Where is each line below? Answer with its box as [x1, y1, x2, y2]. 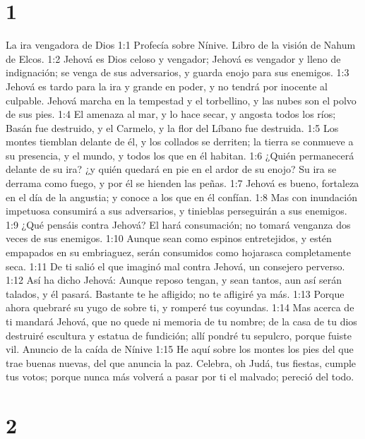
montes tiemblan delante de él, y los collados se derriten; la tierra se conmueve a [6, 134, 354, 149]
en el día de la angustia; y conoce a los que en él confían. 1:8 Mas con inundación [6, 189, 357, 204]
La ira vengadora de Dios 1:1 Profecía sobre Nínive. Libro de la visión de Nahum [6, 37, 356, 52]
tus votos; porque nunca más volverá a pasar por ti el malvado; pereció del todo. [6, 369, 354, 384]
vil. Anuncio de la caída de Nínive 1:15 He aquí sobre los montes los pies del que [6, 342, 354, 356]
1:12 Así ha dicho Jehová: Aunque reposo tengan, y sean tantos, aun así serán [6, 272, 342, 287]
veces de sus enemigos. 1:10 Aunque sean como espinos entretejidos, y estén [6, 231, 332, 246]
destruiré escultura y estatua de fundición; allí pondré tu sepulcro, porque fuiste [6, 327, 352, 342]
